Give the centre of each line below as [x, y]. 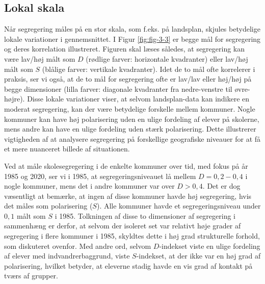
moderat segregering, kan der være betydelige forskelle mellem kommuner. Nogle [130, 108]
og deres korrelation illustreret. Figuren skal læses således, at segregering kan [125, 49]
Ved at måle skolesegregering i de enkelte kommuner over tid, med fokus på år [126, 165]
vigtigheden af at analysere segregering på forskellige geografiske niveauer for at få [132, 138]
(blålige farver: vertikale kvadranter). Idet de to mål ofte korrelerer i [149, 69]
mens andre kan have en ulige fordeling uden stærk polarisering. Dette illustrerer [130, 129]
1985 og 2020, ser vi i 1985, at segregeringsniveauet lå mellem [100, 176]
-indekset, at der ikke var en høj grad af [198, 256]
